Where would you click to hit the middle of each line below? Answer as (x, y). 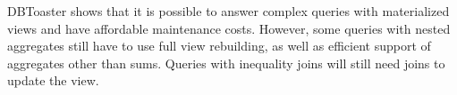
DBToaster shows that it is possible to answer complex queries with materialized (228, 11)
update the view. (53, 80)
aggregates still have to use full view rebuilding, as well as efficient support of (219, 46)
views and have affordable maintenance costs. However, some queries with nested (229, 28)
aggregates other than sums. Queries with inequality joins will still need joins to (226, 63)
